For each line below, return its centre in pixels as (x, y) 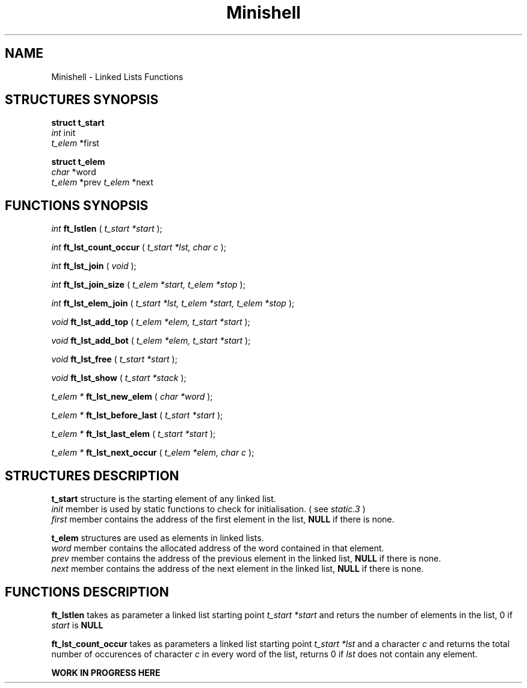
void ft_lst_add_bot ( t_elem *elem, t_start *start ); (151, 341)
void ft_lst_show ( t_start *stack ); (119, 378)
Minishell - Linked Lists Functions (117, 76)
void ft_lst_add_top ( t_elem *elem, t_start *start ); (151, 322)
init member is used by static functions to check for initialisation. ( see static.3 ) (208, 509)
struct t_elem (78, 162)
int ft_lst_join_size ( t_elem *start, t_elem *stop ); (148, 285)
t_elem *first (75, 143)
